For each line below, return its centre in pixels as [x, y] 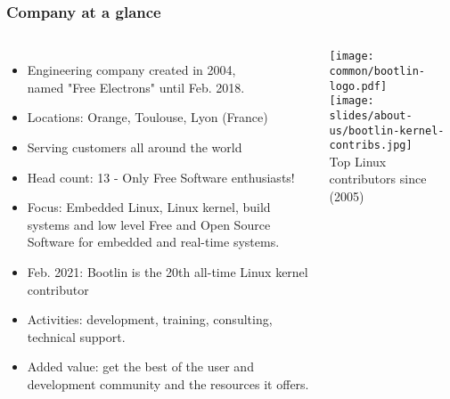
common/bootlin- [377, 71]
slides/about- [371, 115]
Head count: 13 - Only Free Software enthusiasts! [161, 177]
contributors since [378, 179]
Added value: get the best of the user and [140, 366]
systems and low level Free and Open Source [149, 224]
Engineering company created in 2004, [131, 70]
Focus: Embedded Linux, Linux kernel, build [149, 207]
